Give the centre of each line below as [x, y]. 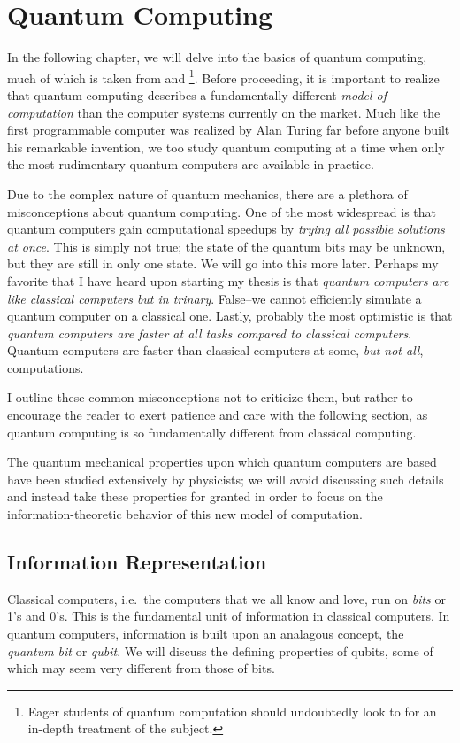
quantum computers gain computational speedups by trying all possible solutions [226, 229]
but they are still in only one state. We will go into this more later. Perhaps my [223, 263]
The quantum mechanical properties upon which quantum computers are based [222, 462]
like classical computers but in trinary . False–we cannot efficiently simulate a [215, 298]
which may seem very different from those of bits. [141, 668]
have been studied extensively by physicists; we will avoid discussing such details [226, 479]
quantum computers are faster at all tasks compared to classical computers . [210, 333]
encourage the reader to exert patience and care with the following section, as [218, 415]
